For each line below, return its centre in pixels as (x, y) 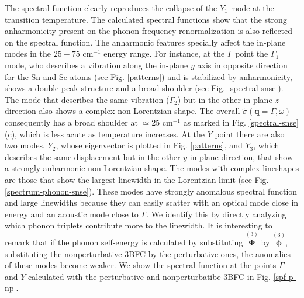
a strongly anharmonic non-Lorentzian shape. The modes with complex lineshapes (152, 168)
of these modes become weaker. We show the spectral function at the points (141, 265)
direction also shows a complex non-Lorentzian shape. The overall (122, 111)
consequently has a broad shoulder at (71, 122)
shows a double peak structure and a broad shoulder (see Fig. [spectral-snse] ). (144, 88)
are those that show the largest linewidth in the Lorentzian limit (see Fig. (137, 179)
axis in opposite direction (242, 65)
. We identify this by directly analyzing (216, 214)
